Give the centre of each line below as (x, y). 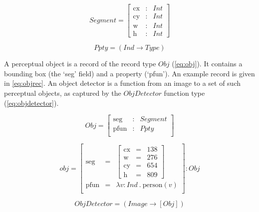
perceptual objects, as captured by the (63, 93)
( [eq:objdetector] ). (31, 103)
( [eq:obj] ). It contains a (207, 64)
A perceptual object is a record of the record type (80, 64)
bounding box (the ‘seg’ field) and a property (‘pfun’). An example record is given (129, 73)
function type (184, 93)
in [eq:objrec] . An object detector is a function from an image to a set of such (123, 83)
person (152, 185)
